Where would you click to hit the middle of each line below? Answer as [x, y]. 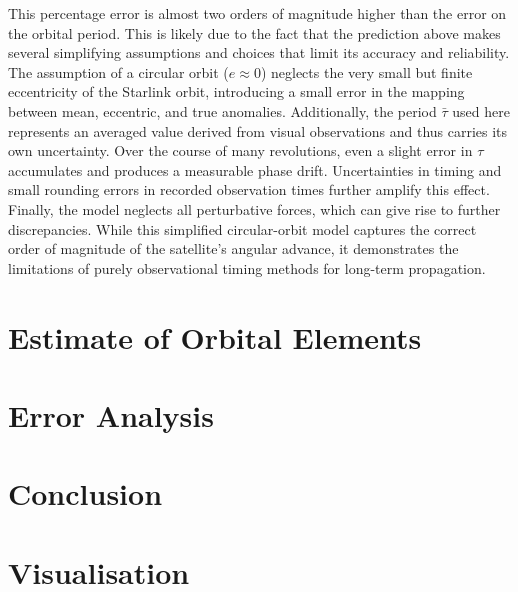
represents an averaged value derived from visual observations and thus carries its [258, 130]
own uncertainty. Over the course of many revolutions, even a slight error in [240, 150]
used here [481, 110]
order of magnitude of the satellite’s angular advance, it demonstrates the [233, 248]
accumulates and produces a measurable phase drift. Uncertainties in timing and [255, 169]
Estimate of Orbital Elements [215, 336]
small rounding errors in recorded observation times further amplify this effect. [249, 189]
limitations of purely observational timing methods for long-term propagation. [247, 267]
